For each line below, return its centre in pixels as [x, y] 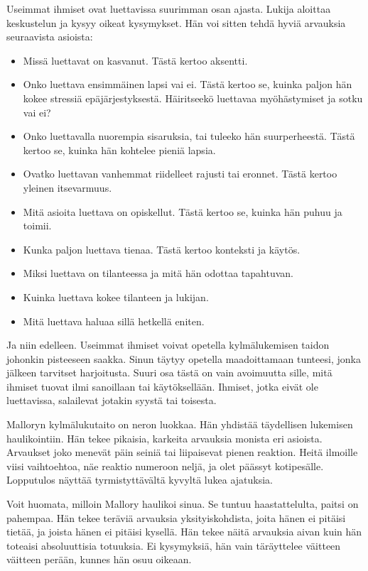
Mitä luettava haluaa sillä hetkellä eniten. [114, 321]
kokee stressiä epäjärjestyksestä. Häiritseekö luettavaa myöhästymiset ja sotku [193, 98]
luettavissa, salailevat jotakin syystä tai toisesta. [112, 400]
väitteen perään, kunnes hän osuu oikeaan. [99, 559]
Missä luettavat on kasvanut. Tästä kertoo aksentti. [135, 60]
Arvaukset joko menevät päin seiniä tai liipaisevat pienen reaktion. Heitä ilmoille [182, 452]
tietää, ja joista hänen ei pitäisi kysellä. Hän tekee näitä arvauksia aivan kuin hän [184, 532]
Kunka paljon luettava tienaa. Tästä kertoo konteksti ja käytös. [162, 249]
